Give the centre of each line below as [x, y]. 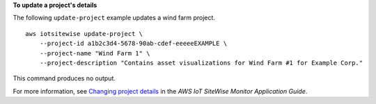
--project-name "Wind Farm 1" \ [95, 53]
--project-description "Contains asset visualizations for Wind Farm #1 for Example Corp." [201, 63]
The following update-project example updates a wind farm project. [114, 18]
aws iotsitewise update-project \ [84, 34]
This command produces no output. [64, 78]
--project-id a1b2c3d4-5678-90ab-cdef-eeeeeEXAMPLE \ [133, 44]
